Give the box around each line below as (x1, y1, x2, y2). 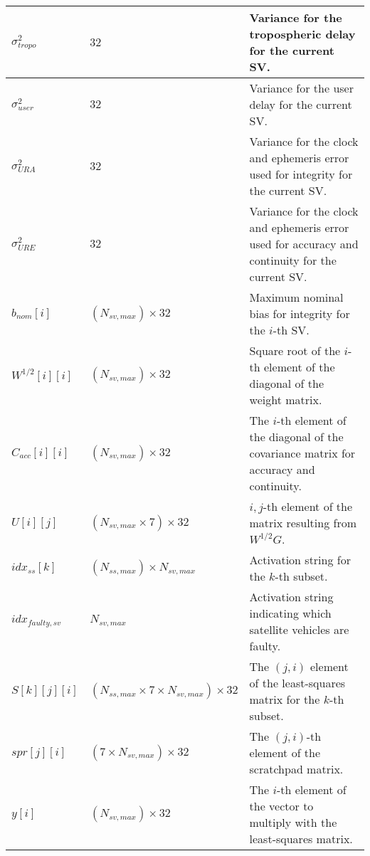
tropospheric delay (249, 26, 356, 42)
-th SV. (273, 322, 310, 338)
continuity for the (249, 252, 337, 268)
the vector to (249, 798, 314, 814)
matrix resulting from (249, 514, 357, 531)
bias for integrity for (249, 305, 350, 322)
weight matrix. (249, 391, 322, 408)
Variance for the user (249, 80, 354, 96)
